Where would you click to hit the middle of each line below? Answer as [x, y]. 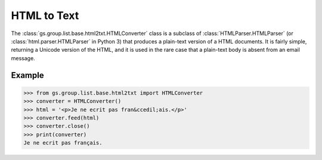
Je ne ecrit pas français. [63, 143]
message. [23, 58]
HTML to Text [45, 15]
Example [27, 75]
